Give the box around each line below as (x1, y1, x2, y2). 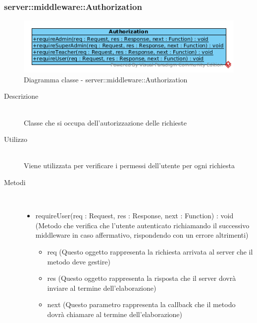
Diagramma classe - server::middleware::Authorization (24, 74, 188, 84)
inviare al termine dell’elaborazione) (47, 282, 156, 293)
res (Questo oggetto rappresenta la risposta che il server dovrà (47, 273, 236, 283)
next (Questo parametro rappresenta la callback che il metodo (47, 299, 236, 310)
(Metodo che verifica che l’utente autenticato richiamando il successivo (35, 220, 250, 230)
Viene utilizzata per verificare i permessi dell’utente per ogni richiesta (24, 160, 235, 171)
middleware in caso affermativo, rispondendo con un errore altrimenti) (35, 230, 249, 240)
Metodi (4, 177, 26, 188)
